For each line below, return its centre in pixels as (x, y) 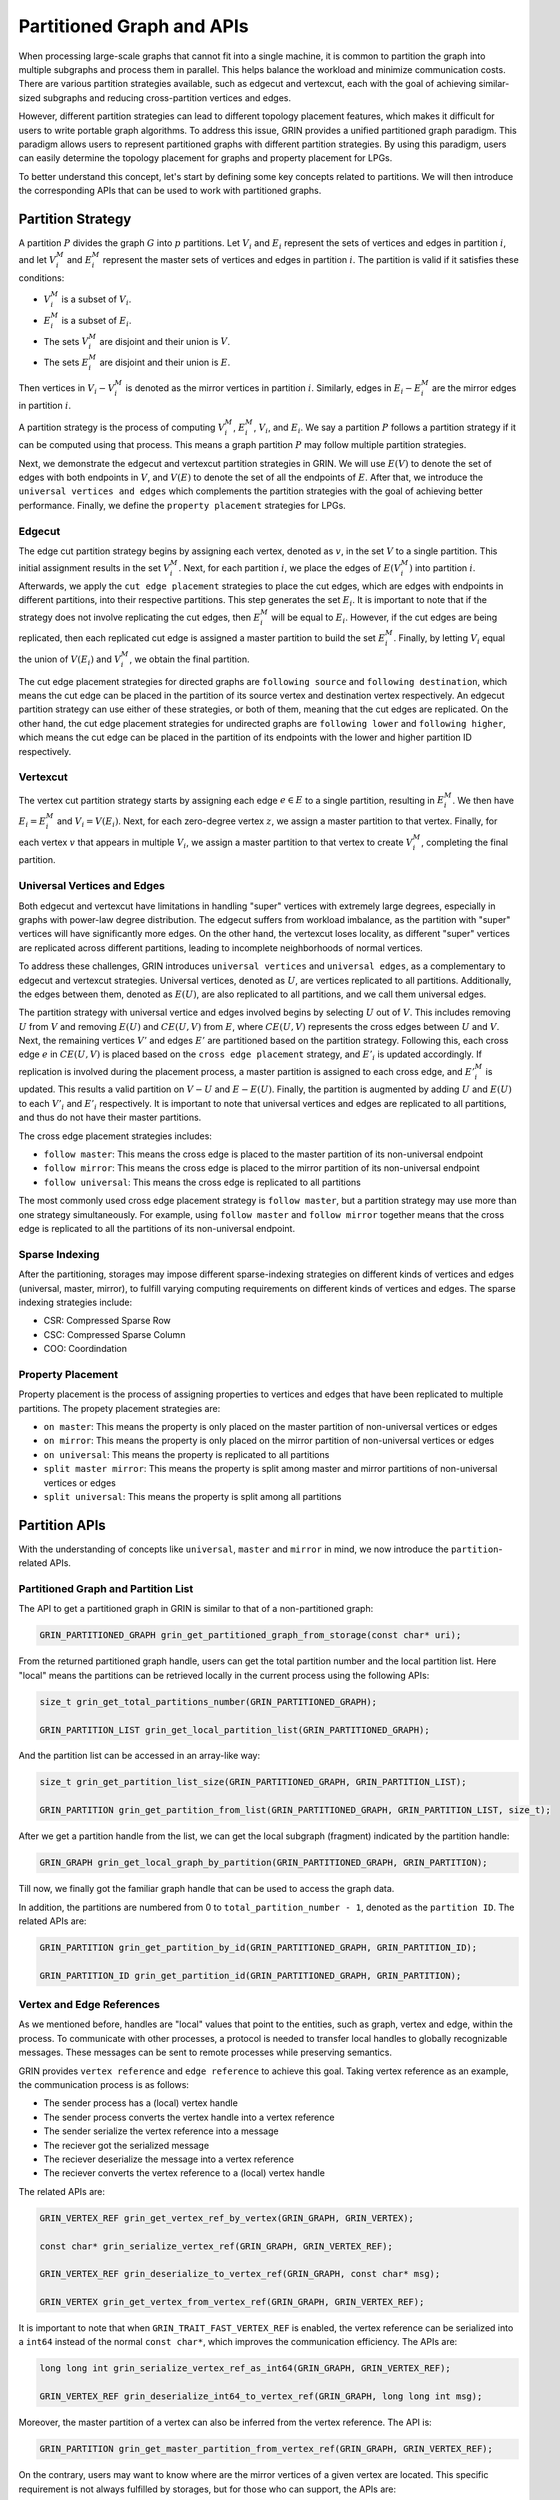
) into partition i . (442, 568)
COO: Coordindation (85, 1349)
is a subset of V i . (96, 300)
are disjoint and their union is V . (165, 341)
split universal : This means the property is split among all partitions (192, 1496)
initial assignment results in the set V (94, 568)
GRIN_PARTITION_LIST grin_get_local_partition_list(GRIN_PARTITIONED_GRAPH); (234, 1729)
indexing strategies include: (75, 1302)
